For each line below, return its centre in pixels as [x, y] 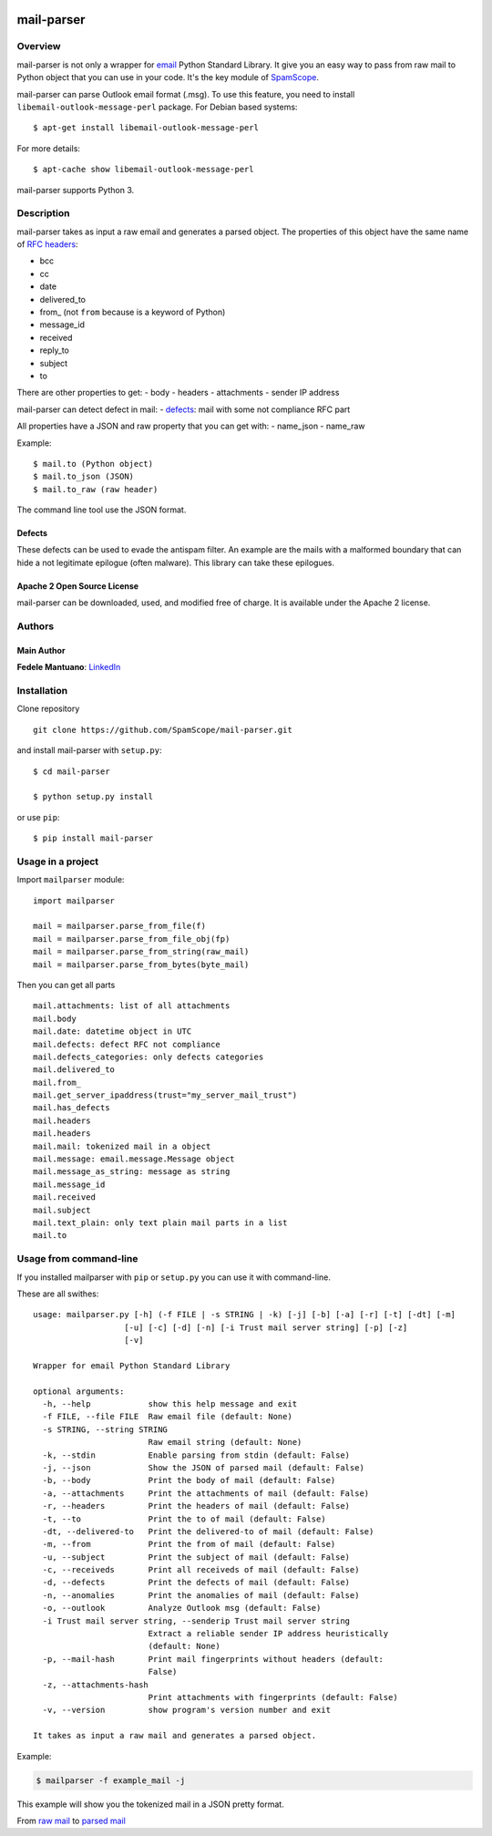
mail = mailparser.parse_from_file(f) [120, 926]
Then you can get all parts [66, 985]
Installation [42, 690]
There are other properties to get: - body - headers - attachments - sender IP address [178, 393]
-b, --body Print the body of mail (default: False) [189, 1480]
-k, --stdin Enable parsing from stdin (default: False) [196, 1455]
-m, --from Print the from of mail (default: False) [189, 1544]
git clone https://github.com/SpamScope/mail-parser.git [163, 730]
